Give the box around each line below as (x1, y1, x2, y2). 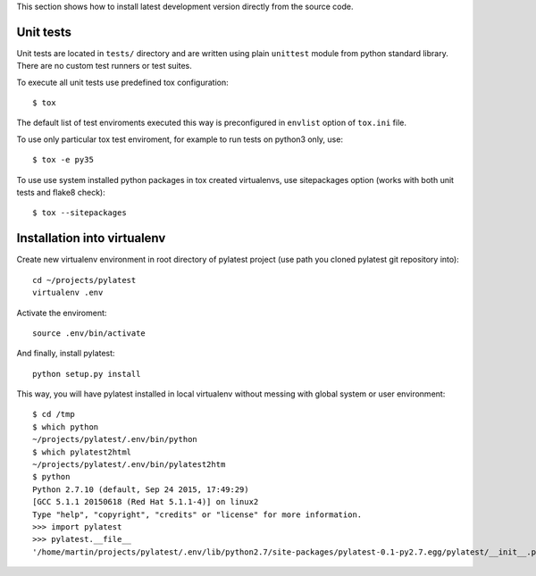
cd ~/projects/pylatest (32, 275, 137, 285)
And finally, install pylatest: (16, 348, 115, 359)
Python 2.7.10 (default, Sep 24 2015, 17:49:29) (32, 484, 249, 495)
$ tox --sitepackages (32, 208, 127, 218)
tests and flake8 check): (16, 188, 106, 198)
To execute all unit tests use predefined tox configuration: (16, 77, 230, 88)
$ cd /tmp (32, 409, 75, 420)
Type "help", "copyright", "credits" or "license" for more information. (32, 509, 363, 520)
